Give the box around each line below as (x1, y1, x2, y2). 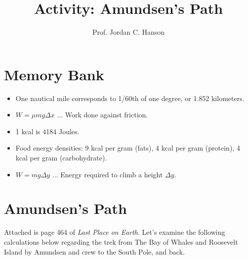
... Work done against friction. (57, 109, 148, 120)
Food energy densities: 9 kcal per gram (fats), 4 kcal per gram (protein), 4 (15, 143, 240, 153)
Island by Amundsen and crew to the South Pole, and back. (4, 246, 185, 257)
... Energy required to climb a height (52, 169, 163, 179)
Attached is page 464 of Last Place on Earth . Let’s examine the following (4, 227, 225, 237)
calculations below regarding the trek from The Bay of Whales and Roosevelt (4, 236, 238, 247)
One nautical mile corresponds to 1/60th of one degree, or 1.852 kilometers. (15, 93, 245, 103)
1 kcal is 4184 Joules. (15, 126, 80, 136)
